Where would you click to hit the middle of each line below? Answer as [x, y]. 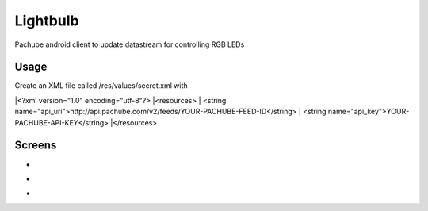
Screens [36, 146]
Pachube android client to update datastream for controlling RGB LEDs [130, 44]
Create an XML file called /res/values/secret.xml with [101, 86]
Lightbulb [47, 21]
